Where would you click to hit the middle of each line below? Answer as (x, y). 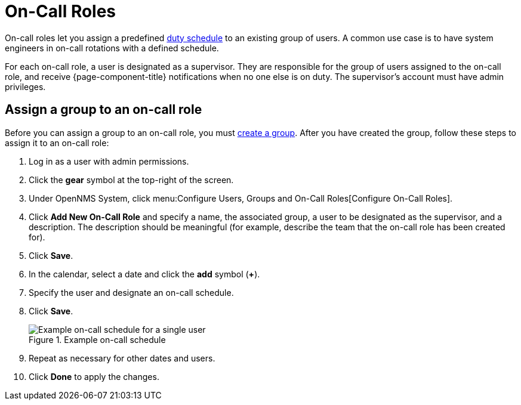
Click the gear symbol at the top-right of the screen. (131, 180)
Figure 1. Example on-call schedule (97, 339)
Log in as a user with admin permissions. (109, 161)
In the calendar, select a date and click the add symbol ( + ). (144, 274)
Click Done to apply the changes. (94, 376)
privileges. (25, 86)
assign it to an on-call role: (57, 143)
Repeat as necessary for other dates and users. (122, 358)
